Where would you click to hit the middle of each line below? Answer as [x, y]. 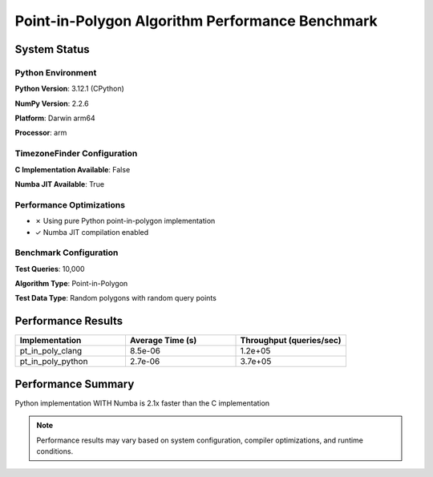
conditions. [55, 451]
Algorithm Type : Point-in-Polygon [71, 284]
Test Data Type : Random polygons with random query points [115, 298]
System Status [52, 49]
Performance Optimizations [70, 204]
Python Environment [56, 72]
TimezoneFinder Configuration [76, 154]
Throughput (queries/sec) [291, 341]
